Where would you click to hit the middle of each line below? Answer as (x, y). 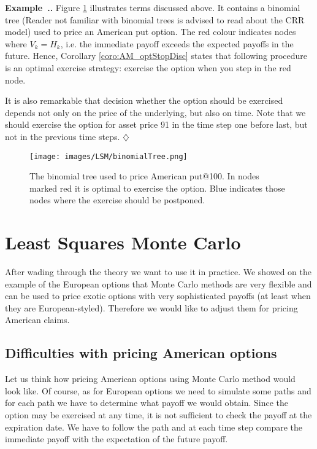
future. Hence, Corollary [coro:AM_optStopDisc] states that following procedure (156, 56)
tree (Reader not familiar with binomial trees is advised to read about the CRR (155, 19)
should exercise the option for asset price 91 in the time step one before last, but (156, 124)
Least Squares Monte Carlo (123, 242)
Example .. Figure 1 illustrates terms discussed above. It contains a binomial (153, 7)
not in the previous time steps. (63, 136)
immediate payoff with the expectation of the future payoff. (116, 439)
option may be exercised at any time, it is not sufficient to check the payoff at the (158, 415)
